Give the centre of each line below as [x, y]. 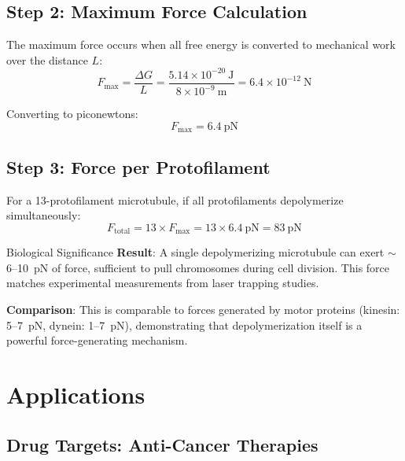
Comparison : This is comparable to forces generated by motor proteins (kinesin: [203, 309]
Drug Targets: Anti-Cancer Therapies [162, 444]
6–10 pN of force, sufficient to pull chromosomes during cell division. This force [198, 267]
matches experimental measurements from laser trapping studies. [163, 283]
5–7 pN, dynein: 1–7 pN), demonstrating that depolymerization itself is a [184, 325]
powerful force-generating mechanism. [97, 340]
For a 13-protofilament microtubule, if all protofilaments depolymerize [175, 199]
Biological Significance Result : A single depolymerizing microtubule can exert [195, 252]
